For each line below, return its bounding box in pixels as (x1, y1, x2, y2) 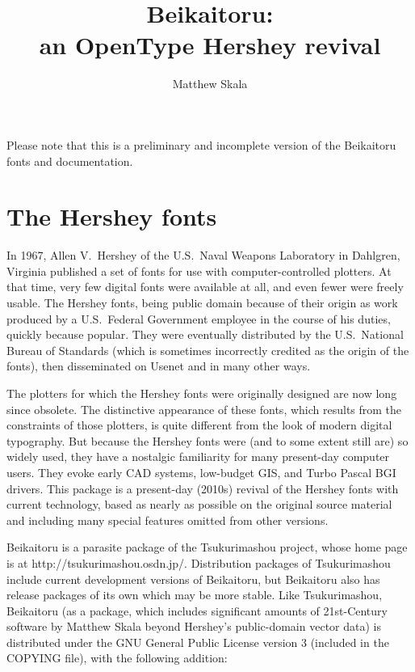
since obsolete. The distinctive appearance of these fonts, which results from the (6, 400, 402, 417)
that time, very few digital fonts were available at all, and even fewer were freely (6, 278, 404, 295)
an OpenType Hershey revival (39, 28, 381, 61)
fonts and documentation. (6, 152, 133, 169)
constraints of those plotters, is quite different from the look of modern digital (6, 416, 392, 433)
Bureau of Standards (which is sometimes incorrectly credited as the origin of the (6, 341, 409, 358)
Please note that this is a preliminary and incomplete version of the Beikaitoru (6, 136, 396, 153)
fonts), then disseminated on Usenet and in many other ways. (6, 357, 311, 374)
